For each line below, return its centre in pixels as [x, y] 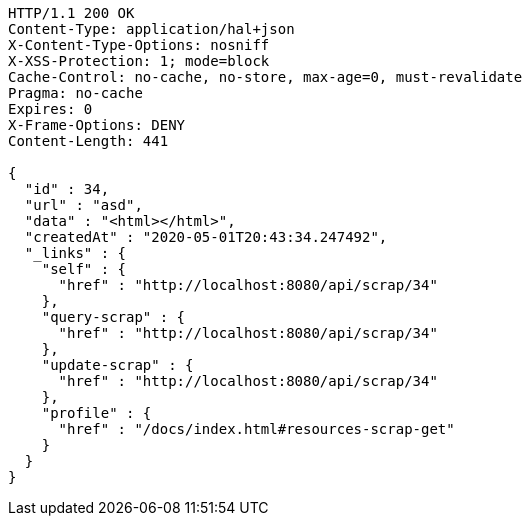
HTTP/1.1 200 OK [71, 13]
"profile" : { [96, 413]
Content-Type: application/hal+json [151, 29]
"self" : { [84, 269]
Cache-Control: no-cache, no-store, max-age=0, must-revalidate [265, 77]
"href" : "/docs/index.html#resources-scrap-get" [256, 429]
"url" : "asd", [83, 205]
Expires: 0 [50, 109]
